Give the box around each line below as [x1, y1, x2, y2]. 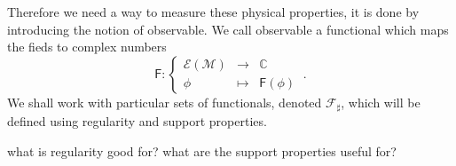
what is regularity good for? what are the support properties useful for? [7, 141, 397, 160]
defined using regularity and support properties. [7, 112, 267, 130]
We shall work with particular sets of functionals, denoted [7, 92, 322, 111]
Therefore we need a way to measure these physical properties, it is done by [7, 3, 420, 20]
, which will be [341, 92, 421, 111]
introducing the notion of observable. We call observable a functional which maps [7, 20, 449, 38]
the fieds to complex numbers [7, 37, 167, 56]
